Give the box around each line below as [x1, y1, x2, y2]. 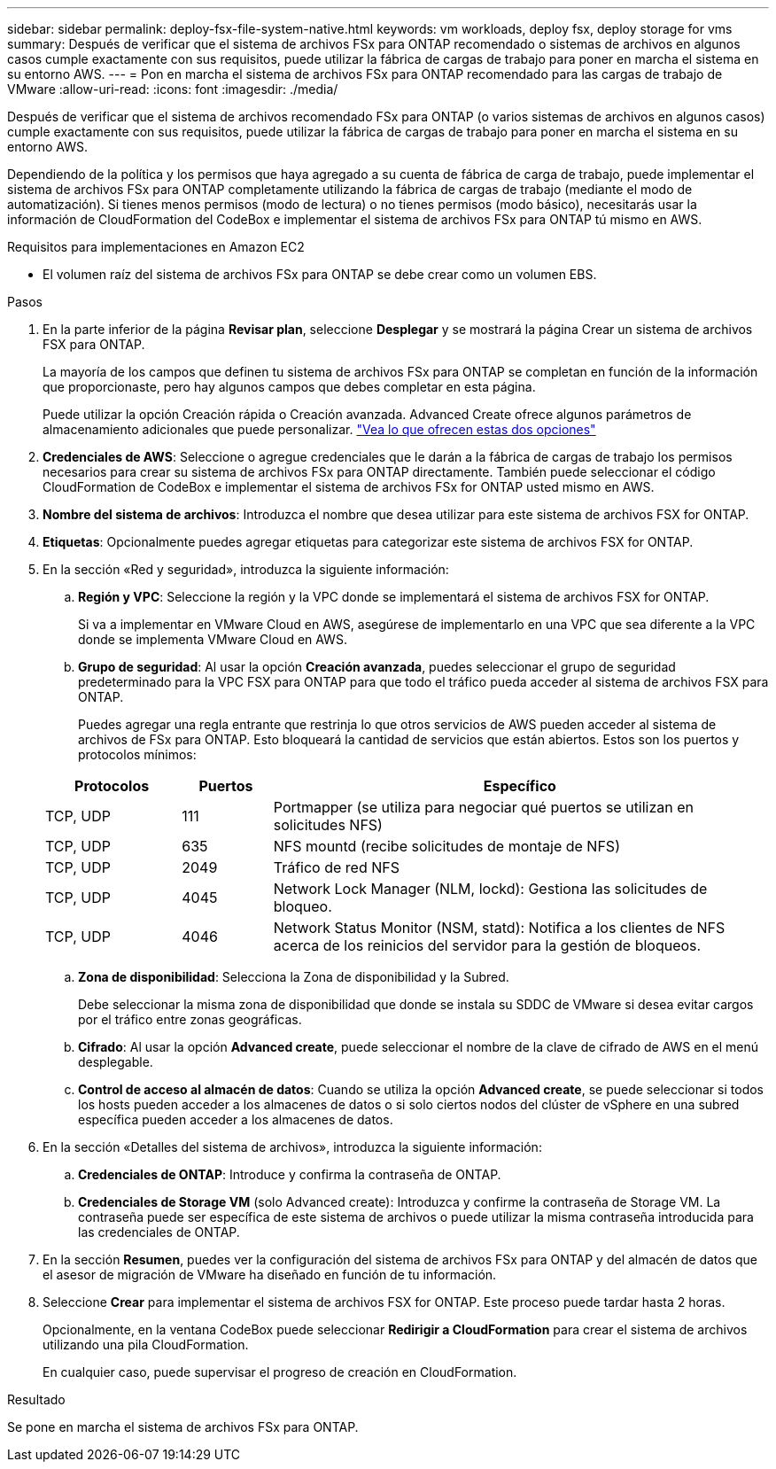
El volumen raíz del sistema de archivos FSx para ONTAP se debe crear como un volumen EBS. [43, 267, 597, 282]
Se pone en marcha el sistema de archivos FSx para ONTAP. [7, 1419, 359, 1434]
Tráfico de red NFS [273, 859, 400, 876]
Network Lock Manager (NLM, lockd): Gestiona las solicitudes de [273, 880, 708, 898]
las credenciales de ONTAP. [78, 1224, 240, 1240]
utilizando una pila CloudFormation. [43, 1337, 249, 1352]
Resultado [7, 1392, 66, 1407]
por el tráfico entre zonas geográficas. [78, 1012, 302, 1027]
